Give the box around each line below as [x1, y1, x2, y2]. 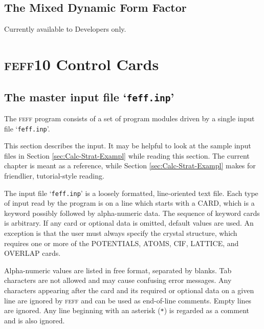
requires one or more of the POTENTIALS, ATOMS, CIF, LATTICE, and [4, 237, 239, 248]
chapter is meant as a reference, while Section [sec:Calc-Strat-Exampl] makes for [4, 160, 256, 171]
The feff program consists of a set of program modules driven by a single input [4, 113, 255, 123]
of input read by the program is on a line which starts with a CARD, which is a [4, 198, 255, 208]
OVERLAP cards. [4, 248, 61, 258]
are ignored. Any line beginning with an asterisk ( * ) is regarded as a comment [4, 305, 249, 316]
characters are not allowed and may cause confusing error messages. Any [4, 275, 232, 286]
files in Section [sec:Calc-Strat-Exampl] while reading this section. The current [4, 150, 250, 161]
